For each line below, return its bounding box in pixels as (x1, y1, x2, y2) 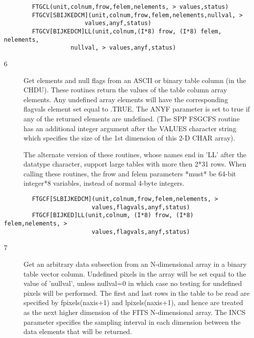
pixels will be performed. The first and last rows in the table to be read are (24, 287, 250, 298)
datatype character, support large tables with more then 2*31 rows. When (24, 159, 247, 169)
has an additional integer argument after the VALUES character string (24, 123, 236, 133)
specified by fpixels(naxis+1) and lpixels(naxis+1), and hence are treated (24, 297, 243, 308)
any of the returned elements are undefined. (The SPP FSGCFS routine (24, 113, 240, 123)
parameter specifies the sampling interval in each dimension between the (24, 316, 241, 327)
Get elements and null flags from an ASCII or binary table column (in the (24, 75, 246, 85)
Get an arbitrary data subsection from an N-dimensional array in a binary (24, 258, 247, 269)
